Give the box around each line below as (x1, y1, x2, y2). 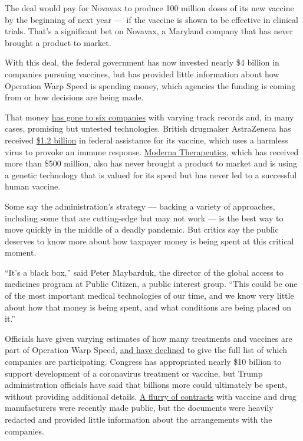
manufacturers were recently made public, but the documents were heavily (5, 401, 274, 414)
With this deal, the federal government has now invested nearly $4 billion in (5, 56, 279, 68)
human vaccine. (5, 180, 61, 192)
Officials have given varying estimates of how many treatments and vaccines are (5, 332, 292, 344)
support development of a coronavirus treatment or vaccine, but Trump (5, 367, 263, 379)
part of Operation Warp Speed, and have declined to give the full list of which (5, 344, 287, 356)
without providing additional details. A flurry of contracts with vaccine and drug (5, 390, 297, 402)
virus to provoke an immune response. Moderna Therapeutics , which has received (5, 145, 299, 158)
